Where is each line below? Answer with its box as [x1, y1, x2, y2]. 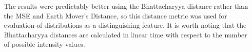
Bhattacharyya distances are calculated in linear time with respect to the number [4, 29, 247, 39]
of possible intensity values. [4, 39, 85, 49]
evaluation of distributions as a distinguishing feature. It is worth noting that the [4, 20, 247, 30]
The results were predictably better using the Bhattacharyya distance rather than [4, 1, 248, 11]
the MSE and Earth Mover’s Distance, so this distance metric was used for [4, 10, 227, 20]
